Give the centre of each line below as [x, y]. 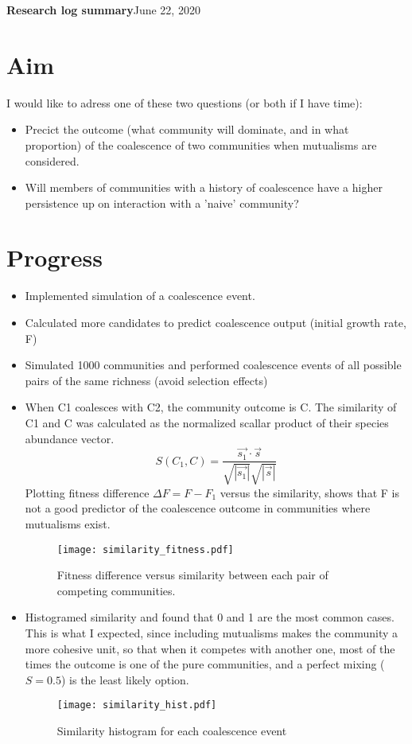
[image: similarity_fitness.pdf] [145, 549]
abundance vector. [70, 438]
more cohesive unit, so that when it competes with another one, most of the [210, 648]
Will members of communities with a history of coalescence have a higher [204, 187]
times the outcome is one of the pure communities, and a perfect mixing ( [205, 664]
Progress [54, 257]
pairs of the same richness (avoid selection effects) [146, 380]
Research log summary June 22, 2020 [103, 10]
